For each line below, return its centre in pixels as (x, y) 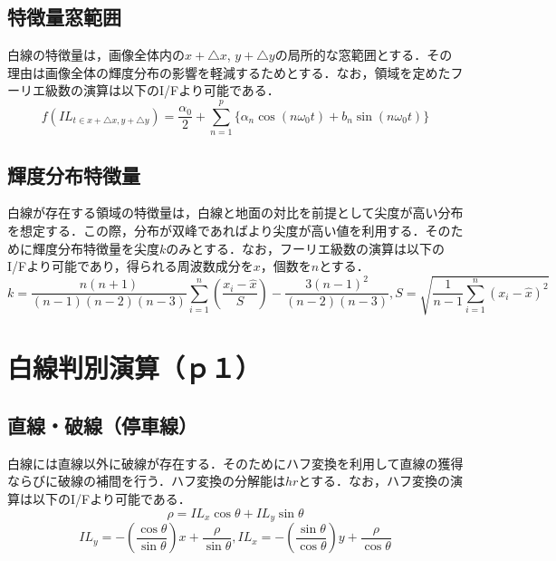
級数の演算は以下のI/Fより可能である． (162, 90)
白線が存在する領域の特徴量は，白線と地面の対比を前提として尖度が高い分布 (235, 213)
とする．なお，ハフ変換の (374, 481)
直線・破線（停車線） (102, 426)
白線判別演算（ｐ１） (134, 368)
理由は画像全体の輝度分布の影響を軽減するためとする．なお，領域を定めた (229, 72)
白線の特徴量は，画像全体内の (96, 55)
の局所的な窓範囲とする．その (364, 55)
